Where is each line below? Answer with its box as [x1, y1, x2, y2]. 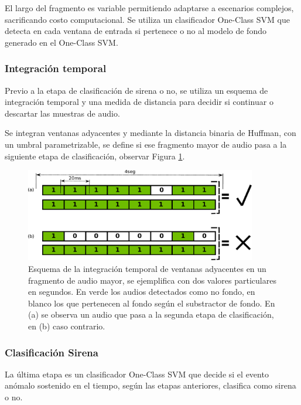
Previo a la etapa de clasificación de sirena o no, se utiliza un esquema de [5, 84, 268, 96]
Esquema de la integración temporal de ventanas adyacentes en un [28, 263, 266, 275]
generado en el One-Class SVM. [5, 36, 118, 48]
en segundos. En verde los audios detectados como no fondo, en [28, 285, 255, 298]
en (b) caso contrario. [28, 319, 105, 332]
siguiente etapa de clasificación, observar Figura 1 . [5, 149, 185, 162]
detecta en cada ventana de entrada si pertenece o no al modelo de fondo [5, 25, 266, 37]
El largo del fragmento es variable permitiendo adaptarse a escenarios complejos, [5, 2, 294, 13]
